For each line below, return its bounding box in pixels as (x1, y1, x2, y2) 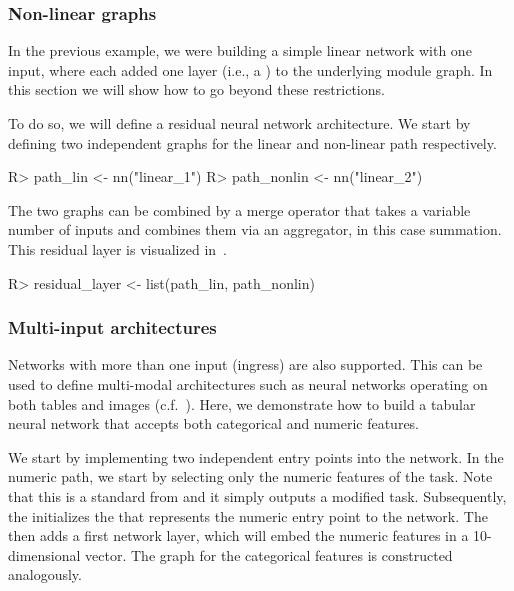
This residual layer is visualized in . (8, 238, 227, 259)
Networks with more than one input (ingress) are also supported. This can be (8, 354, 483, 375)
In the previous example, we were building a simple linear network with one (8, 40, 472, 61)
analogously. (8, 564, 82, 585)
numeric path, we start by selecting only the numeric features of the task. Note (8, 466, 493, 487)
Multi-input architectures (8, 315, 217, 340)
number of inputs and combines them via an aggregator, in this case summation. (8, 219, 502, 240)
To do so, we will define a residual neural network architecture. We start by (8, 113, 471, 133)
